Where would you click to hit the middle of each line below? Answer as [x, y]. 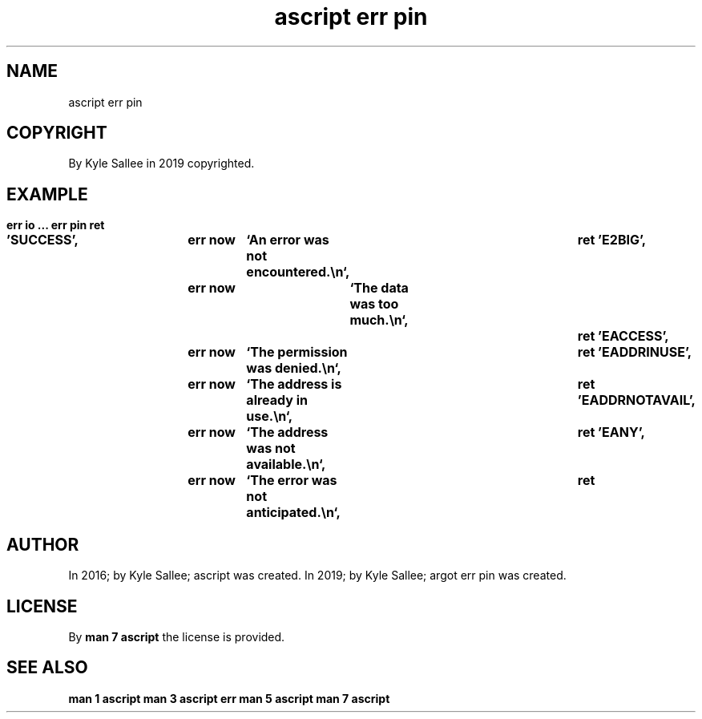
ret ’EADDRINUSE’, [635, 352]
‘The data [379, 288]
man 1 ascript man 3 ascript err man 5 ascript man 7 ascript [229, 698]
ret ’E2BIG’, [612, 240]
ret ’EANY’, [611, 432]
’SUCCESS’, [42, 240]
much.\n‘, [379, 320]
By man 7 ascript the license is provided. [177, 636]
